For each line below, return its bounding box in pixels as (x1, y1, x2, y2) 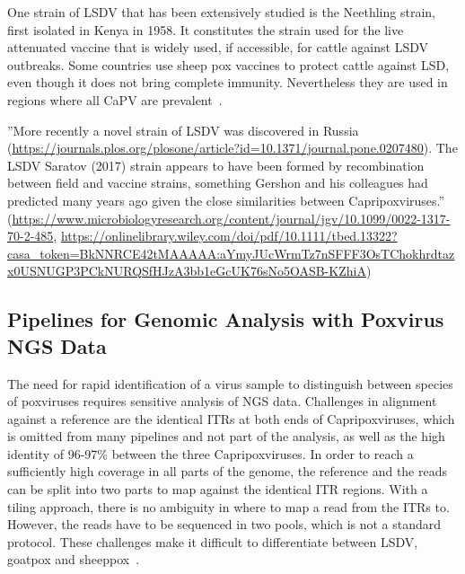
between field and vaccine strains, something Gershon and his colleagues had (7, 173, 428, 192)
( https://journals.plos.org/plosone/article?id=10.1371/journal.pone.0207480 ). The (7, 138, 458, 157)
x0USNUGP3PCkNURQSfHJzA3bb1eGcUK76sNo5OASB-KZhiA (7, 261, 366, 280)
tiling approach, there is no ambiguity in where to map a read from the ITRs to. (7, 497, 450, 516)
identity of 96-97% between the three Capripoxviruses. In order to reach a (7, 444, 414, 463)
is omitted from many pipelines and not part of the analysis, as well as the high (7, 427, 445, 446)
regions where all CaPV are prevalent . (7, 90, 223, 109)
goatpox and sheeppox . (7, 550, 140, 569)
